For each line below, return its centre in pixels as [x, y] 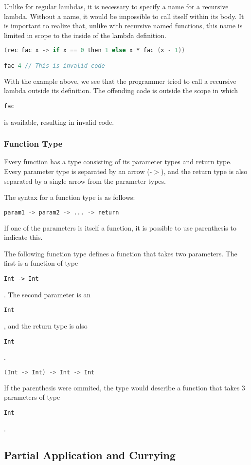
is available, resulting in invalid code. [59, 122]
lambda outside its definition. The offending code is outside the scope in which [121, 90]
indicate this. [23, 237]
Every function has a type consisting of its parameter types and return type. [118, 162]
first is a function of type [41, 263]
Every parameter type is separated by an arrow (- [78, 171]
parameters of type [32, 397]
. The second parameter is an [47, 294]
